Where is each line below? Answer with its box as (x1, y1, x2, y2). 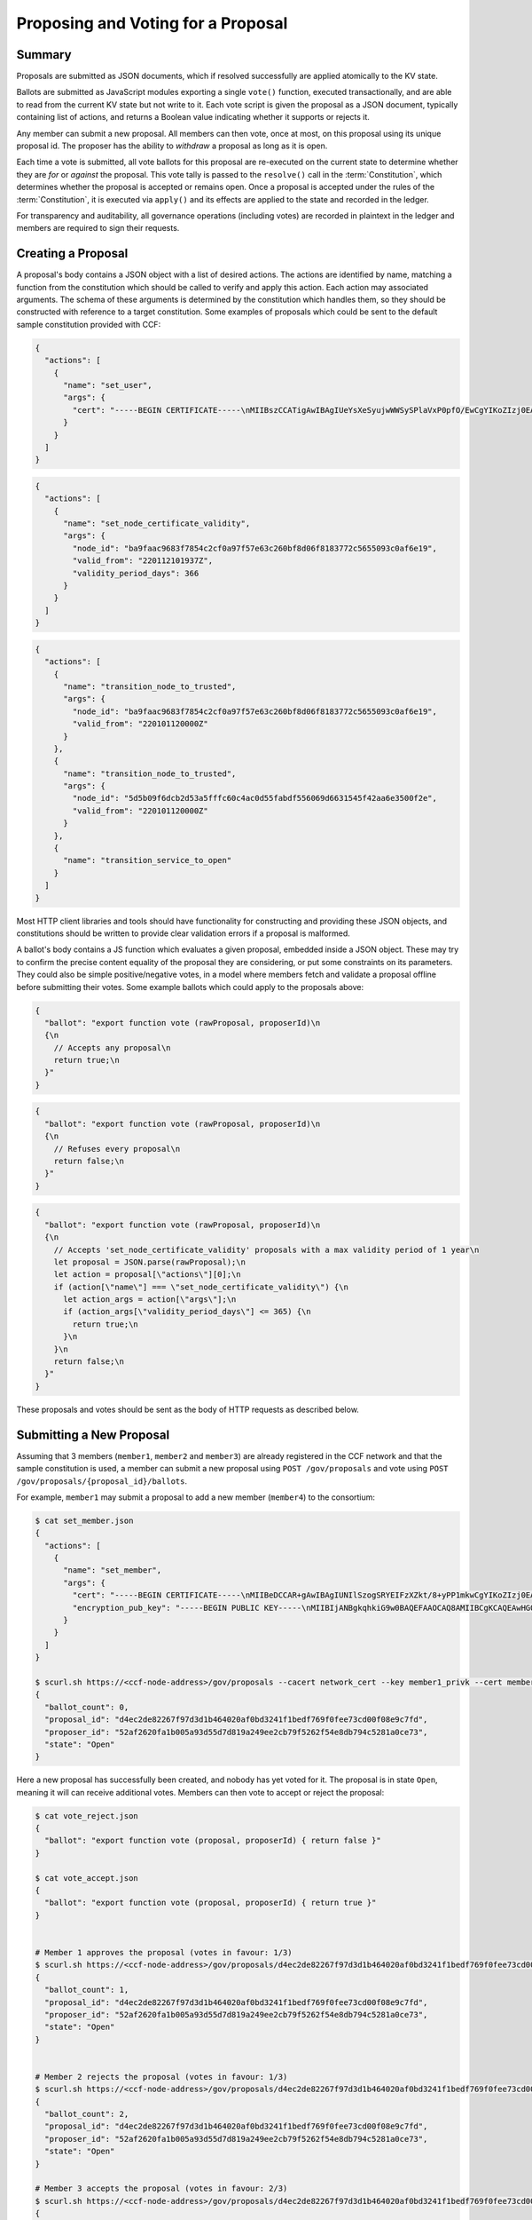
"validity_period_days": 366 (72, 568, 199, 578)
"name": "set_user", (63, 380, 153, 390)
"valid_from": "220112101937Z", (72, 556, 213, 566)
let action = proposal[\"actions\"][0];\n (53, 1270, 241, 1280)
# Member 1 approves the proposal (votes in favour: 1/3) (35, 1947, 293, 1957)
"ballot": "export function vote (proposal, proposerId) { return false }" (44, 1835, 381, 1846)
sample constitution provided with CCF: (16, 319, 161, 329)
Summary (16, 47, 72, 62)
